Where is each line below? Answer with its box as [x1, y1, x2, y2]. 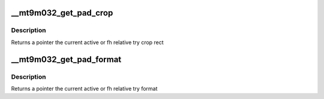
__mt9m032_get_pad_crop [11, 8, 113, 18]
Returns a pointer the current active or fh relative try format [11, 85, 158, 92]
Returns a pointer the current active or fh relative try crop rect [11, 39, 164, 46]
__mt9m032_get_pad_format [11, 54, 122, 64]
